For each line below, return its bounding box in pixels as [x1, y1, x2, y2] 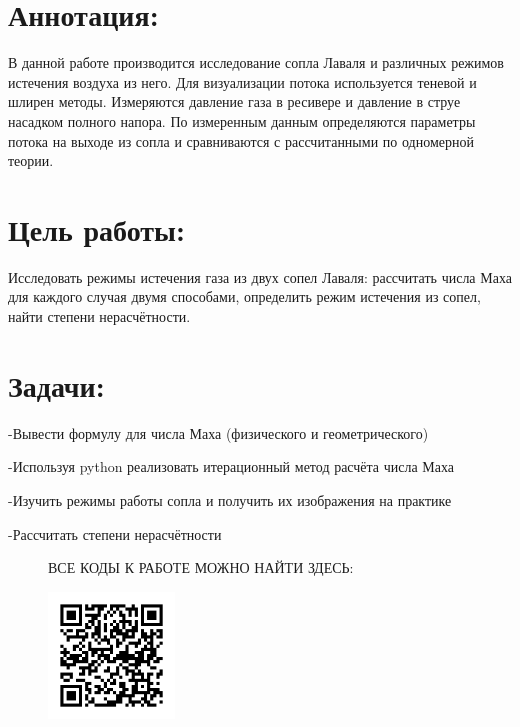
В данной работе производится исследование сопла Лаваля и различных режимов [8, 52, 504, 73]
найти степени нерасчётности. [8, 306, 191, 326]
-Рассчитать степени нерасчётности [8, 523, 222, 544]
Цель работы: [8, 208, 185, 249]
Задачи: [8, 364, 105, 405]
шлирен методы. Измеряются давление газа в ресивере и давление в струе [8, 91, 461, 112]
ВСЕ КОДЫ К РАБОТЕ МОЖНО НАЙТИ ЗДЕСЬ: [48, 557, 354, 578]
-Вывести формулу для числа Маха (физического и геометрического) [8, 422, 429, 443]
